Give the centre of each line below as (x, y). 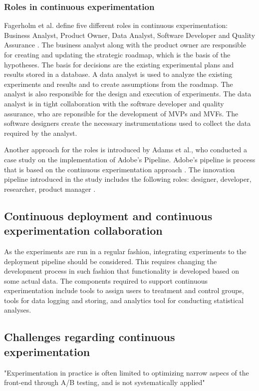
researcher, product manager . (50, 189)
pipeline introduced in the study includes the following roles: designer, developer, (128, 179)
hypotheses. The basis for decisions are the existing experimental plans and (119, 64)
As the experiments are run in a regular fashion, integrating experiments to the (125, 251)
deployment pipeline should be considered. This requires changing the (111, 261)
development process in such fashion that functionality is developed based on (122, 271)
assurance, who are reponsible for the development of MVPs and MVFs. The (121, 113)
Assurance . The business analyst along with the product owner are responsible (125, 45)
